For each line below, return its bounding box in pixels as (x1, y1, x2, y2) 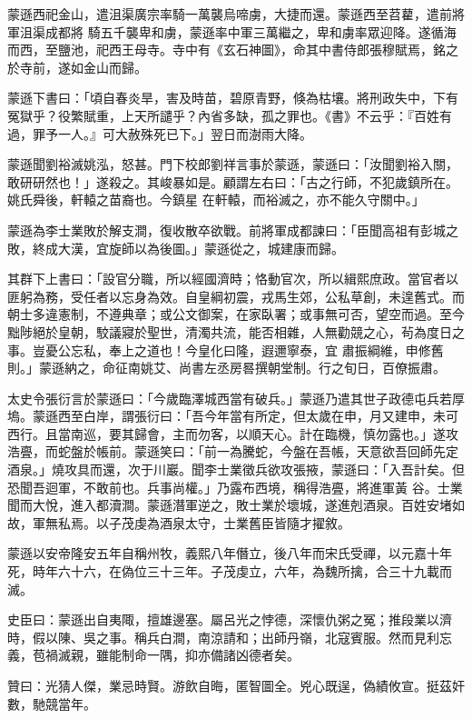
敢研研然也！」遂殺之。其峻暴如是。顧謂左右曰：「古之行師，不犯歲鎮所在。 (7, 172, 458, 191)
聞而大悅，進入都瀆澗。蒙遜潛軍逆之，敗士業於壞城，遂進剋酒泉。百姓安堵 (7, 495, 452, 514)
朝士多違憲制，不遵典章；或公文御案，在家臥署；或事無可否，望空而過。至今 (7, 305, 465, 324)
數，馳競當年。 (7, 694, 96, 713)
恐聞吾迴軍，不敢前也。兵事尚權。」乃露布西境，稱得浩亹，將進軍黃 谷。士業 (7, 477, 463, 496)
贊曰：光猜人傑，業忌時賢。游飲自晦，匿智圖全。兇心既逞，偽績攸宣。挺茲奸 (7, 676, 465, 694)
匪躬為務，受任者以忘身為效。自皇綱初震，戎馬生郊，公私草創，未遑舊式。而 (7, 286, 465, 305)
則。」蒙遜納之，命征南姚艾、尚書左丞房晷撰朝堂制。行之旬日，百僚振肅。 (7, 358, 446, 377)
